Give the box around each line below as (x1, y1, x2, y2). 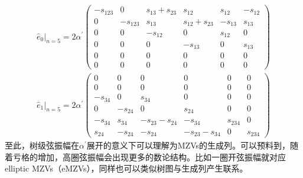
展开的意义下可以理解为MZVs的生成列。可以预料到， (86, 139, 291, 151)
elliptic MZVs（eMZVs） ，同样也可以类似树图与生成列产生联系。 (5, 162, 248, 174)
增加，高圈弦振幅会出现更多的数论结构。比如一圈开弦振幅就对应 (37, 150, 286, 163)
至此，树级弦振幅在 (5, 139, 79, 151)
